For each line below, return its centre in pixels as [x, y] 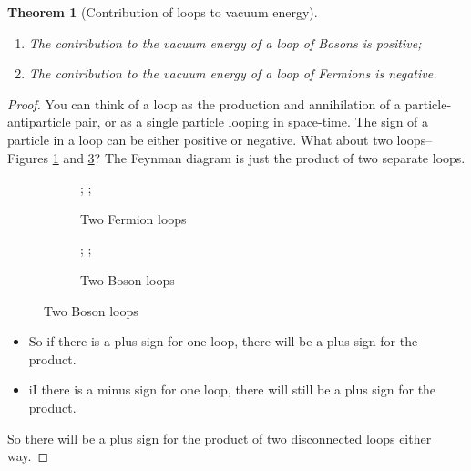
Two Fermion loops [133, 218]
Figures [28, 157]
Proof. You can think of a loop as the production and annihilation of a [204, 103]
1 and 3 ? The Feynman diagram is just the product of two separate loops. [259, 157]
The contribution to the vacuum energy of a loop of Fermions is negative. [233, 73]
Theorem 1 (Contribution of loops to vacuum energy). [163, 12]
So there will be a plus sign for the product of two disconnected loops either [220, 438]
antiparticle [39, 122]
